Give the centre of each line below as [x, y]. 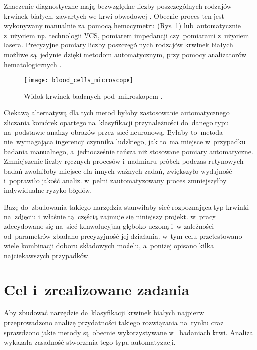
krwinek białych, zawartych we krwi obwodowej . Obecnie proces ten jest [114, 16]
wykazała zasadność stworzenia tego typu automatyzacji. [90, 342]
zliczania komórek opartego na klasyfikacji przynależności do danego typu [117, 122]
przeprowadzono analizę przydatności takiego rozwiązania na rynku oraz [114, 323]
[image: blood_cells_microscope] [79, 80]
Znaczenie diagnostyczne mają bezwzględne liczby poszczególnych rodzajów [118, 6]
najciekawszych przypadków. [47, 255]
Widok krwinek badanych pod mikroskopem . [93, 96]
